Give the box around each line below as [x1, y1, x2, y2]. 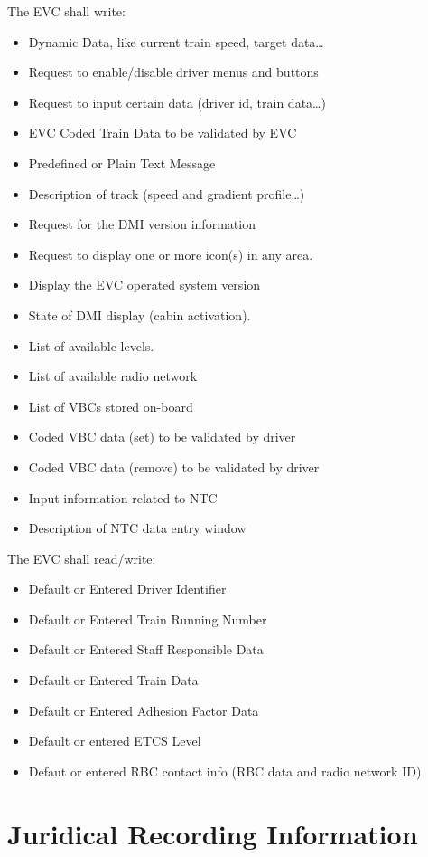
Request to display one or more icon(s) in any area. [28, 244, 313, 263]
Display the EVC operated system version [28, 275, 261, 294]
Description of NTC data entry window [28, 519, 247, 538]
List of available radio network [28, 367, 198, 386]
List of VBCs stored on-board [28, 396, 193, 415]
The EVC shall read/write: [7, 548, 156, 567]
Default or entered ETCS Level [28, 731, 201, 750]
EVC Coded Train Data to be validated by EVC [28, 123, 297, 142]
